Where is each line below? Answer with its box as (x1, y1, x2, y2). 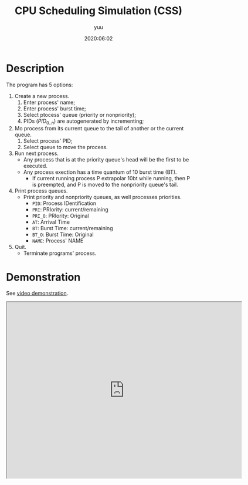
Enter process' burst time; (23, 105, 86, 112)
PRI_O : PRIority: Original (32, 213, 89, 220)
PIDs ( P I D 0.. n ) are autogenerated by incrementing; (23, 117, 144, 126)
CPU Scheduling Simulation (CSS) (14, 4, 183, 18)
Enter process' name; (23, 99, 75, 106)
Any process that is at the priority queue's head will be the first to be (23, 156, 189, 163)
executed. (23, 163, 48, 170)
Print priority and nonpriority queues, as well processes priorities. (23, 194, 182, 201)
